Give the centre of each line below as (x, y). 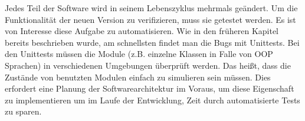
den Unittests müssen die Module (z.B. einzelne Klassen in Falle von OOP (139, 54)
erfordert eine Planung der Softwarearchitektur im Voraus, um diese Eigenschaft (150, 88)
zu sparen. (23, 111)
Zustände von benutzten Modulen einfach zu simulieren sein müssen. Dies (138, 77)
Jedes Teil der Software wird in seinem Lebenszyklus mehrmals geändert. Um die (151, 8)
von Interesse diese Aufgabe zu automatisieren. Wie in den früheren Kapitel (142, 31)
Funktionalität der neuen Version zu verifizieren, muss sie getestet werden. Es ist (150, 19)
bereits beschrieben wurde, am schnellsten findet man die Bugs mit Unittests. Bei (152, 42)
